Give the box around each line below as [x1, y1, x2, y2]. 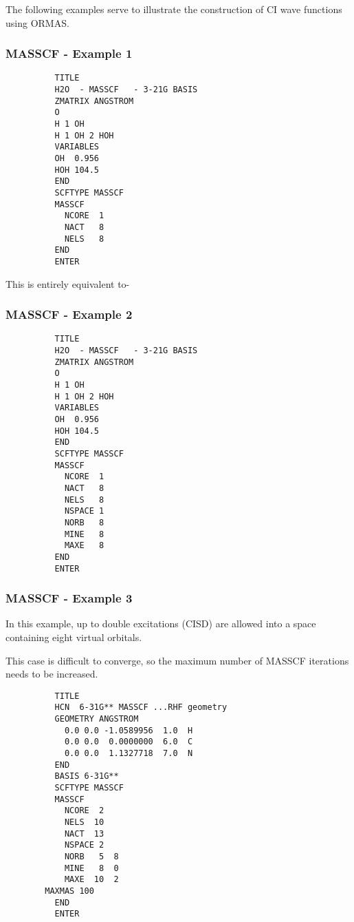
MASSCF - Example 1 [5, 45, 133, 62]
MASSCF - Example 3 [5, 589, 133, 607]
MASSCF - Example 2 [5, 306, 133, 323]
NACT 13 [64, 828, 104, 839]
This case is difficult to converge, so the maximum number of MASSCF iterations [5, 653, 349, 667]
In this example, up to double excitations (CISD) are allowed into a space [5, 616, 316, 631]
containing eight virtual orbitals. [5, 629, 142, 644]
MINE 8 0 [64, 863, 119, 873]
